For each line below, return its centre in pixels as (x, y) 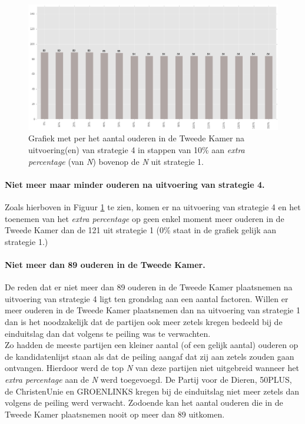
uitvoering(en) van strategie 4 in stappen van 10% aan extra (137, 150)
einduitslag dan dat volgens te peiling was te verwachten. (108, 333)
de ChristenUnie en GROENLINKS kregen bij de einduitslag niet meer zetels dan (152, 391)
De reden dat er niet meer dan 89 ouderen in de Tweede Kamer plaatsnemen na (149, 287)
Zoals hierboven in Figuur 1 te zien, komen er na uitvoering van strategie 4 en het (153, 207)
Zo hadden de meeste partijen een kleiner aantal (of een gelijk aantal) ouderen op (152, 345)
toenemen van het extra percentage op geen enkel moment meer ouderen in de (145, 218)
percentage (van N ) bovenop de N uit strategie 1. (116, 161)
